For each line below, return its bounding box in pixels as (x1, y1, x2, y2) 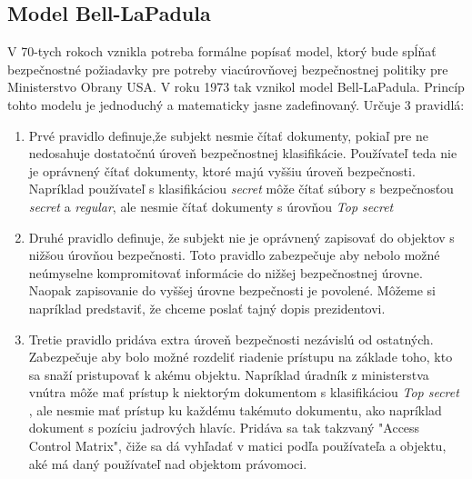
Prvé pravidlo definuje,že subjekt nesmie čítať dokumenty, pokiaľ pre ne (28, 125, 428, 145)
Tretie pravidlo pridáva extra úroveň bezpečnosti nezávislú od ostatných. (28, 329, 434, 348)
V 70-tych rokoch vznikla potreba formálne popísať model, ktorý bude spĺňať (7, 42, 437, 61)
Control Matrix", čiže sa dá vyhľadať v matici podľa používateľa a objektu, (28, 436, 447, 455)
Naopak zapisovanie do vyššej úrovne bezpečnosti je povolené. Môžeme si (28, 281, 437, 300)
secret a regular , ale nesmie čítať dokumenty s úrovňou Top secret (28, 196, 394, 215)
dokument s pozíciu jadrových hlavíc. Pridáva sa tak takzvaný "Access (28, 418, 420, 437)
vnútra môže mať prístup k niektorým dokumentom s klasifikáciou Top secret (28, 383, 459, 402)
